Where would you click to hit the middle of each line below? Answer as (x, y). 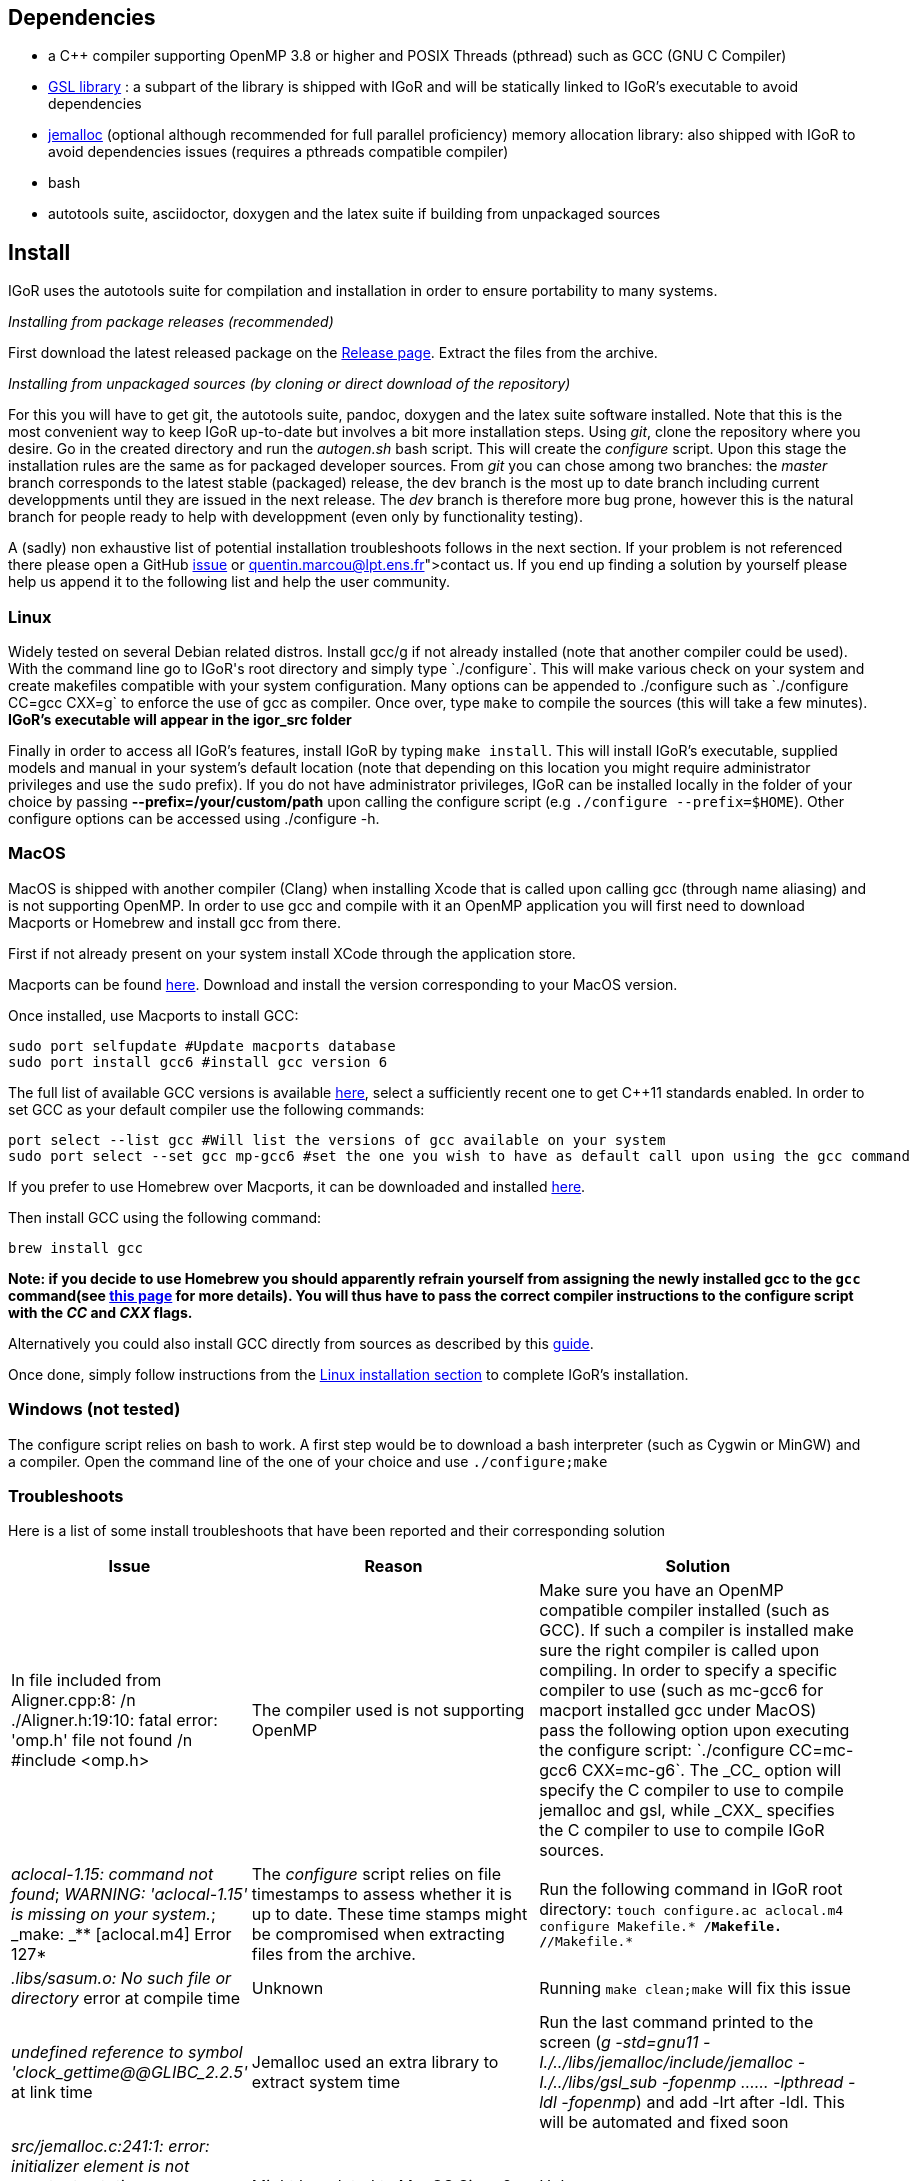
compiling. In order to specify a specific (688, 1670)
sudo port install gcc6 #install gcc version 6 (198, 1061)
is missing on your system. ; (113, 1914)
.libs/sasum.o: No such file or (121, 1978)
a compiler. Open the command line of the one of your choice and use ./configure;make (308, 1461)
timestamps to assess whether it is (381, 1894)
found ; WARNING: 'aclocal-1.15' (129, 1894)
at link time (52, 2092)
